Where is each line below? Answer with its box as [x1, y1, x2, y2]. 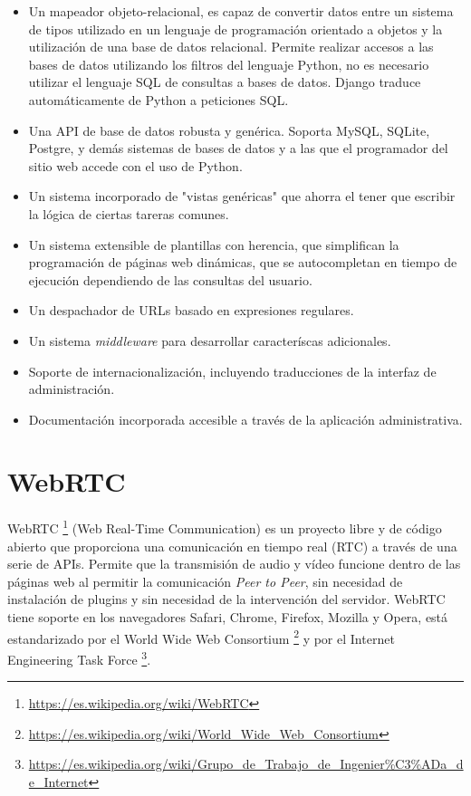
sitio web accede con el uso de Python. [28, 156, 243, 175]
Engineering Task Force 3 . [7, 647, 151, 668]
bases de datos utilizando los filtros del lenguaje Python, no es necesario [28, 54, 429, 73]
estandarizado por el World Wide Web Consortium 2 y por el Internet [7, 626, 395, 647]
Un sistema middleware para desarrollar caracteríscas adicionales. [28, 331, 391, 350]
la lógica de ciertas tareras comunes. [28, 204, 229, 223]
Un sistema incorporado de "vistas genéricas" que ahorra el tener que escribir [28, 187, 456, 206]
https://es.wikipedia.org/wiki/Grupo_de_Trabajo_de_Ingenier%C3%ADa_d [28, 754, 464, 773]
